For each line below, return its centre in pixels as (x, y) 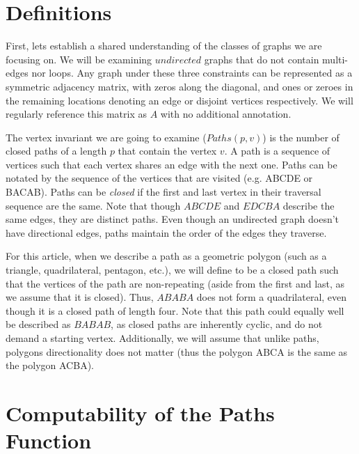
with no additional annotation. (226, 114)
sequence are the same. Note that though (93, 205)
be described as (38, 324)
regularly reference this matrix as (76, 114)
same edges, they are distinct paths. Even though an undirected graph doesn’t (173, 219)
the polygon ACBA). (50, 365)
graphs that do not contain (262, 59)
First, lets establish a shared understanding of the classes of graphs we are (164, 46)
